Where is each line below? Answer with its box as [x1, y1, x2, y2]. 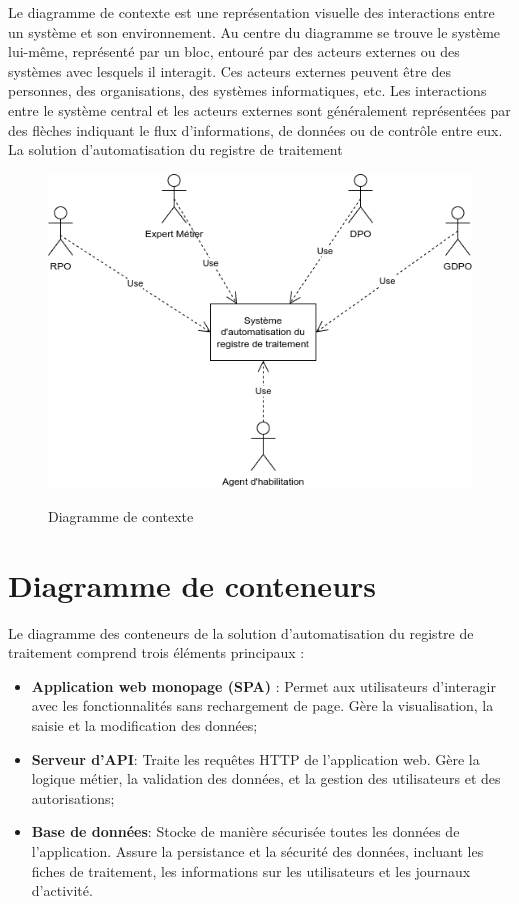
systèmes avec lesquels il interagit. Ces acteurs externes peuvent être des [8, 60, 451, 81]
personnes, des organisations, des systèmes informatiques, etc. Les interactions [8, 80, 487, 101]
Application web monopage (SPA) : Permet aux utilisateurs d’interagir [31, 675, 496, 696]
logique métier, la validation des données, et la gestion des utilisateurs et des [31, 768, 501, 789]
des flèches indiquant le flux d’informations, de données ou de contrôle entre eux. [8, 119, 503, 140]
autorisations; [31, 787, 115, 808]
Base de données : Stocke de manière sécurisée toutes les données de [31, 821, 460, 842]
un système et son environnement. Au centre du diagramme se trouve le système [8, 21, 501, 42]
